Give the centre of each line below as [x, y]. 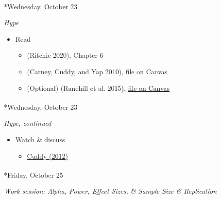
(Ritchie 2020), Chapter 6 [65, 55]
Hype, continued [28, 123]
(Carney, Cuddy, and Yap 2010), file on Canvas [97, 71]
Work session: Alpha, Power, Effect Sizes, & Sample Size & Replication [110, 191]
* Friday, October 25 [34, 174]
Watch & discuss [40, 139]
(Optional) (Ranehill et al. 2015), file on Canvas [98, 88]
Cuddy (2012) [47, 156]
